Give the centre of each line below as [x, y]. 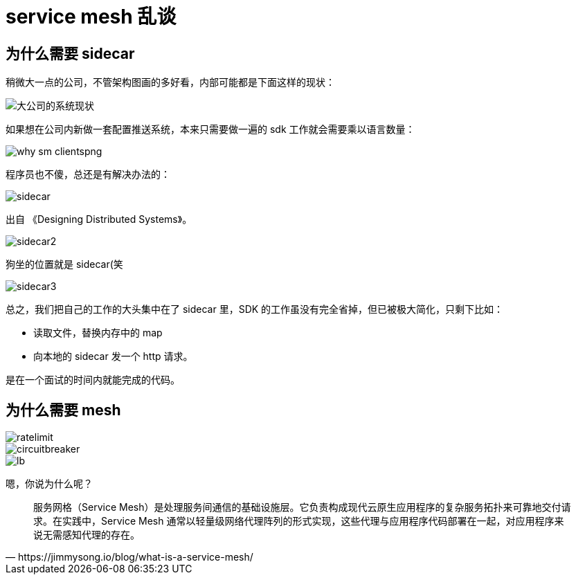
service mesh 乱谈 [91, 17]
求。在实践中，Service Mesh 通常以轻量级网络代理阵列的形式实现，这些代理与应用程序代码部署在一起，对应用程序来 [299, 521]
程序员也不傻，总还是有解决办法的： [88, 174]
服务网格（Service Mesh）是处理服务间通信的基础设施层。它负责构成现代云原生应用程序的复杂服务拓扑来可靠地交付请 [302, 507]
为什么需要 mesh [63, 410]
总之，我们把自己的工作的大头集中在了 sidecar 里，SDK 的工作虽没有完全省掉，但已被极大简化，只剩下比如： [255, 309]
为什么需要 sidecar [70, 53]
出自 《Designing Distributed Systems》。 [99, 219]
